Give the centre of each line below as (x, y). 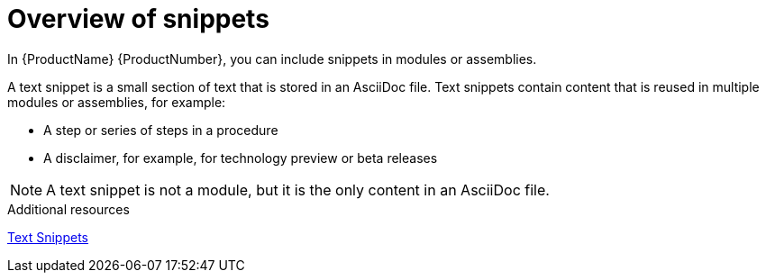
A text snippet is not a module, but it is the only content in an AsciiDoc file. (298, 190)
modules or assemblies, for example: (117, 102)
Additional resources (68, 209)
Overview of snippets (138, 19)
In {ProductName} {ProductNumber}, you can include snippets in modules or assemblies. (272, 59)
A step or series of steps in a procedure (161, 130)
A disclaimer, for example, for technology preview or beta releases (241, 158)
